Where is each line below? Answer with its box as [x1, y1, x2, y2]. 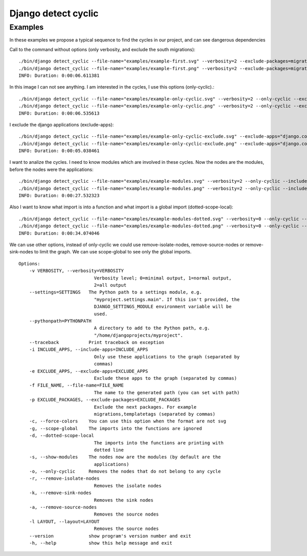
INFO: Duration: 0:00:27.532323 [18, 193, 100, 199]
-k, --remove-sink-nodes [29, 490, 92, 496]
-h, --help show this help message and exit [29, 540, 172, 546]
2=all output [94, 282, 127, 288]
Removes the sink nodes [94, 497, 153, 503]
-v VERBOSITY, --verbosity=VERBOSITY [29, 268, 124, 274]
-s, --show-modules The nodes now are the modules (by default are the [29, 454, 221, 460]
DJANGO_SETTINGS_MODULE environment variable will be [94, 304, 232, 310]
